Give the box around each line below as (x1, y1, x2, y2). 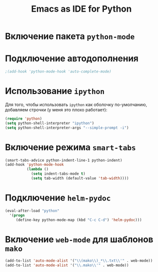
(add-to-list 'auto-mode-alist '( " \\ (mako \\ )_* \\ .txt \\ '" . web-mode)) (5, 258, 153, 263)
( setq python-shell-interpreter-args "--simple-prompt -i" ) (5, 125, 129, 130)
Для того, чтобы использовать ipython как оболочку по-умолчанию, (5, 101, 147, 108)
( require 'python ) (5, 116, 42, 121)
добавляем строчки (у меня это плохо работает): (5, 107, 108, 112)
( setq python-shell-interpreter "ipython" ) (5, 121, 95, 126)
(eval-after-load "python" (5, 208, 60, 213)
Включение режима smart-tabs (5, 142, 136, 153)
